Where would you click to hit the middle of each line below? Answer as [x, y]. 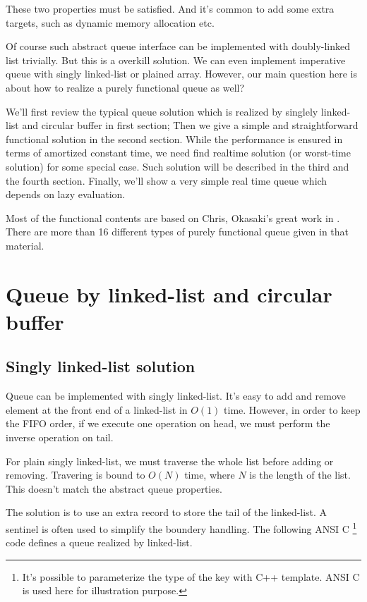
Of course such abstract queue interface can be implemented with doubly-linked [178, 46]
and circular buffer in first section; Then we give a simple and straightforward [190, 125]
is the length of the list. [300, 475]
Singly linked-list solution [101, 366]
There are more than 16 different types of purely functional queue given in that [178, 232]
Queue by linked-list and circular [169, 294]
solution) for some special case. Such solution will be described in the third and [178, 166]
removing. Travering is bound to [76, 475]
